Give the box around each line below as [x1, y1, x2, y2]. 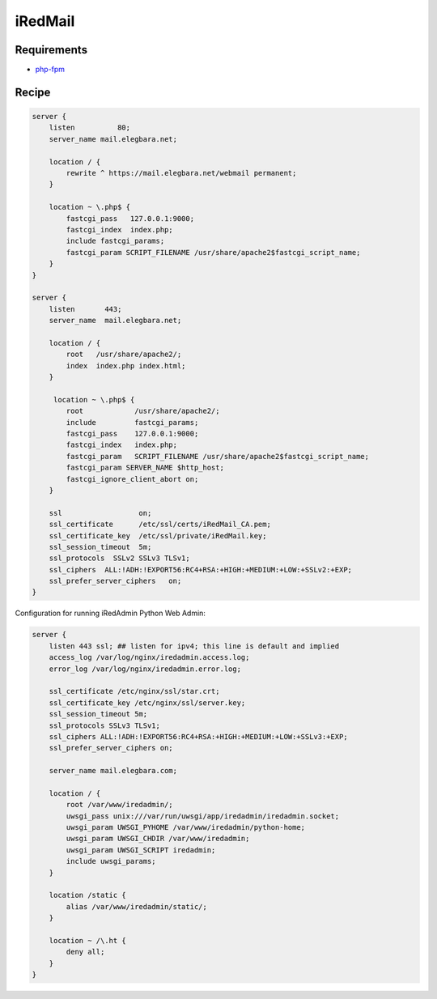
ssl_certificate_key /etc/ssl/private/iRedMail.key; [49, 531, 267, 540]
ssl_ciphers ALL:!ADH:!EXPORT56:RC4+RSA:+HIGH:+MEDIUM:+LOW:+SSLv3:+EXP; [49, 732, 348, 741]
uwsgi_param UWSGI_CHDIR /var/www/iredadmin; [66, 834, 250, 844]
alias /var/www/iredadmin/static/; [66, 902, 208, 911]
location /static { [49, 891, 127, 900]
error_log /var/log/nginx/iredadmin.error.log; [49, 664, 242, 674]
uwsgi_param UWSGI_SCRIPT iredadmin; [66, 845, 216, 854]
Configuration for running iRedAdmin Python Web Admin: [15, 608, 206, 619]
